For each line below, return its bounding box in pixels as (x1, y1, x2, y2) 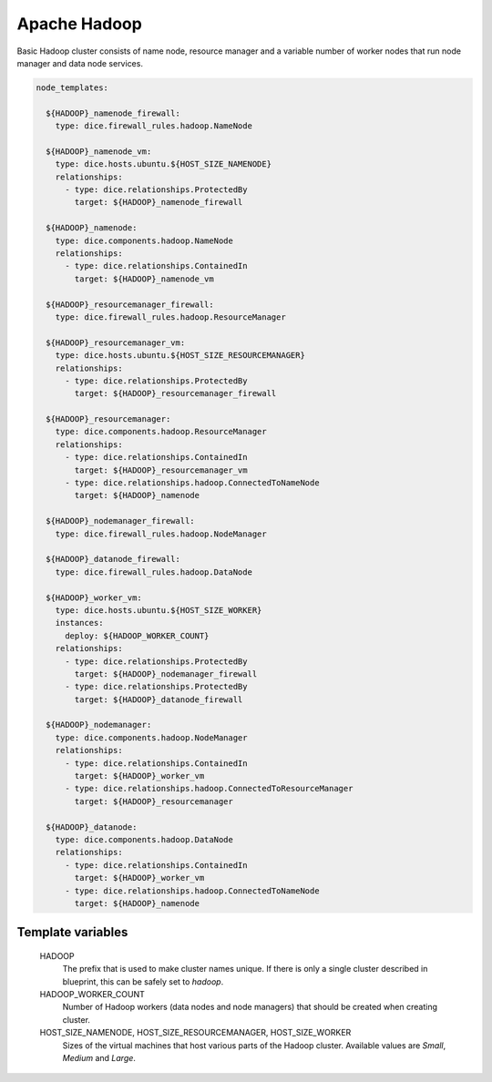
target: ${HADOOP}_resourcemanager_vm (74, 464, 248, 475)
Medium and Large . (62, 1053, 137, 1064)
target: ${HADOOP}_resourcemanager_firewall (74, 388, 277, 399)
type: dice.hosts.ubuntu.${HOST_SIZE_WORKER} (55, 605, 262, 615)
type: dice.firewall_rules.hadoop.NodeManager (55, 528, 268, 539)
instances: (55, 618, 104, 628)
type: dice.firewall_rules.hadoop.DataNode (55, 567, 252, 577)
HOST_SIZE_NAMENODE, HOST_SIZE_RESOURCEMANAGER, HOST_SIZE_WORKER (39, 1027, 352, 1038)
